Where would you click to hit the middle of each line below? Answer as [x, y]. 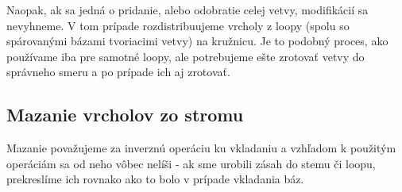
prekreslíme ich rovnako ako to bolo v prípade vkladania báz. [155, 179]
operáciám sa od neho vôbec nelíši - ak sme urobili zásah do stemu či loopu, [191, 163]
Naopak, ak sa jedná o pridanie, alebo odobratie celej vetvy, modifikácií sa [187, 10]
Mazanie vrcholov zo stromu [125, 115]
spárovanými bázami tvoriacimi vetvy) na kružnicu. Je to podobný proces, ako [197, 41]
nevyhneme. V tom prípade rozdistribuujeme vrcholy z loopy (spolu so [178, 25]
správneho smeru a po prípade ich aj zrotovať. [118, 72]
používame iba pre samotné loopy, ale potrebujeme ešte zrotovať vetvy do [186, 56]
